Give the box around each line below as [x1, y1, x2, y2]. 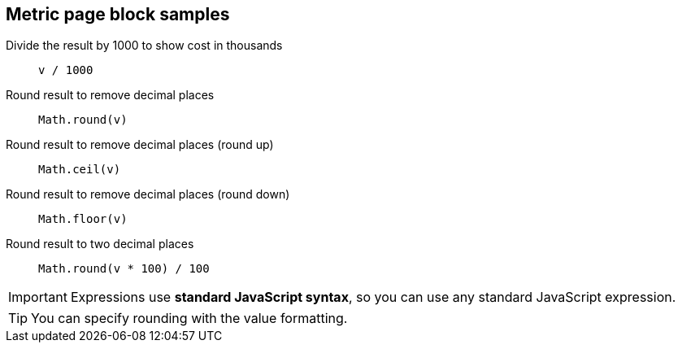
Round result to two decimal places [6, 237, 194, 251]
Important [8, 289, 67, 306]
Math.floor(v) [38, 212, 128, 226]
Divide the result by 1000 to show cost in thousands [6, 38, 283, 53]
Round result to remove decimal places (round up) [6, 137, 274, 152]
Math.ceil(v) [38, 163, 121, 177]
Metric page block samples [6, 4, 230, 24]
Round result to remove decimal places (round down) [6, 187, 290, 202]
